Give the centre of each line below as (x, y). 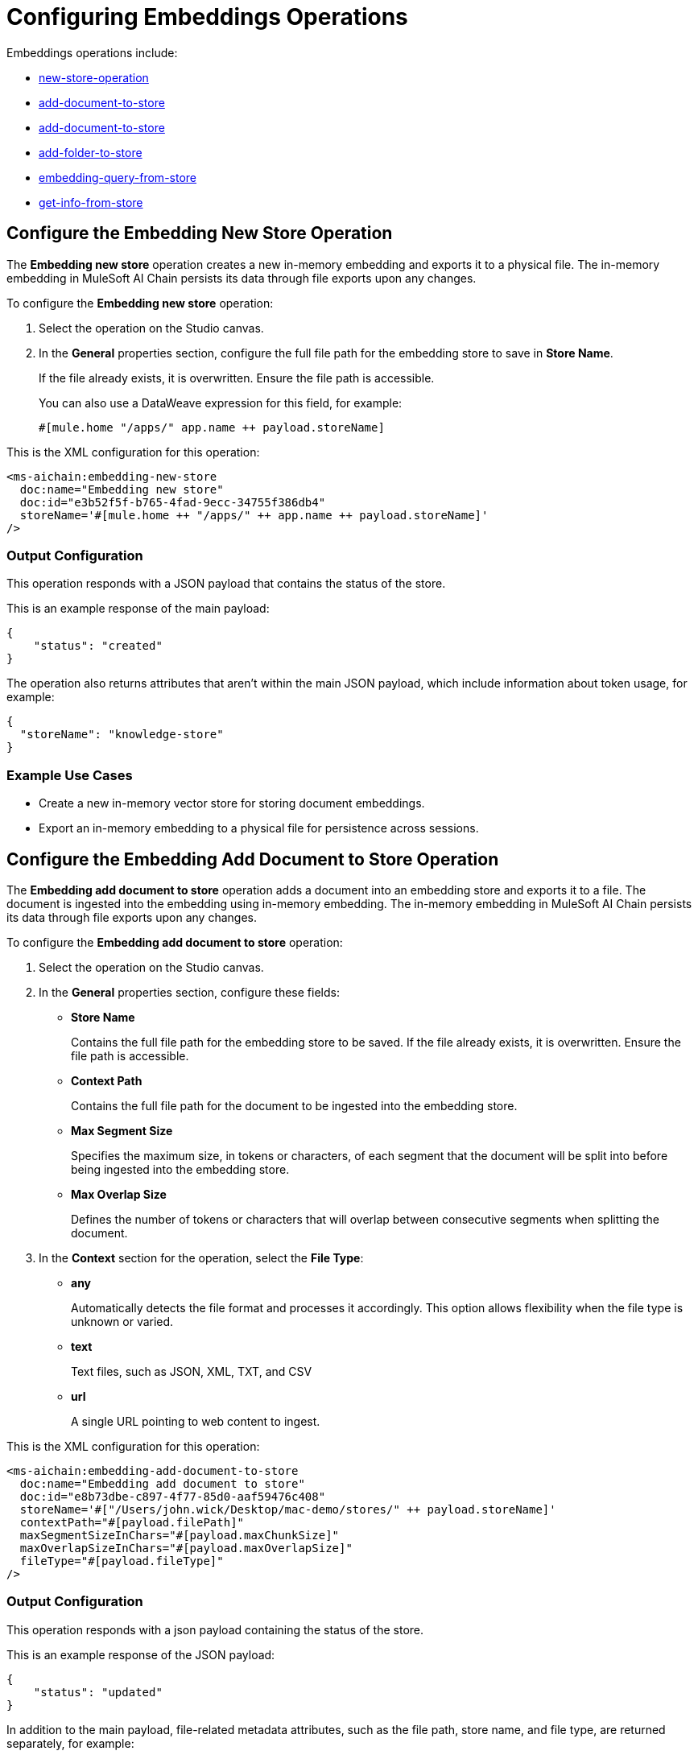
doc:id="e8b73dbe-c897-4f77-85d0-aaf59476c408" (173, 1496)
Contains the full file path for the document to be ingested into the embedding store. (294, 1105)
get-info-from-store (91, 202)
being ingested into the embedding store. (180, 1169)
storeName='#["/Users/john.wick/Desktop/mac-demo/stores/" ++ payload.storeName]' (288, 1509)
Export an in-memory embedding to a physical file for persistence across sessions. (259, 828)
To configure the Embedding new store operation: (140, 303)
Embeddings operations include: (92, 52)
